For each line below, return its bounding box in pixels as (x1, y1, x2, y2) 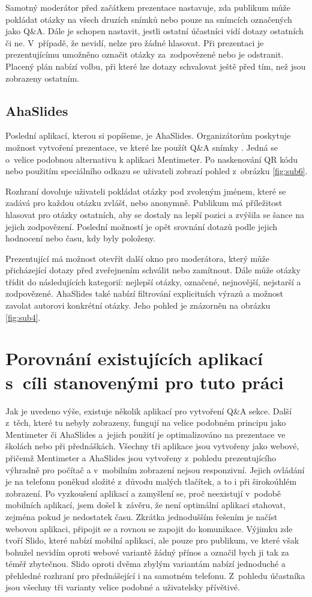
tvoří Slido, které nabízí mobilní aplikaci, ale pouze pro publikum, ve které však (5, 534, 299, 547)
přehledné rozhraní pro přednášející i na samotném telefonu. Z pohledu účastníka (5, 569, 305, 581)
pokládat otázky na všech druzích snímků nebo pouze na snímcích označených (5, 13, 292, 25)
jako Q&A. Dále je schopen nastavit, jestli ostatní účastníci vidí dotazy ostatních (5, 25, 304, 37)
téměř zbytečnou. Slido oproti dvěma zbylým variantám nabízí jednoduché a (5, 557, 286, 570)
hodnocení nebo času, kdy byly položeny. (5, 232, 155, 244)
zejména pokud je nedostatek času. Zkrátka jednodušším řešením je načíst (5, 510, 278, 523)
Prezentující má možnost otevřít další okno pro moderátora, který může (5, 252, 270, 264)
